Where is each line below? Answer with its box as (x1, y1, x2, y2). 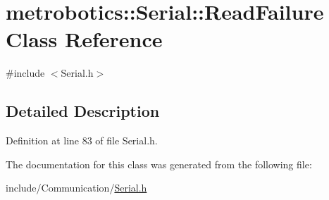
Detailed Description (6, 100, 160, 122)
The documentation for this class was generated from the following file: (6, 156, 312, 171)
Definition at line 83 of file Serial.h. (6, 133, 158, 148)
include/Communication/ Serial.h (6, 180, 147, 195)
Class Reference (6, 25, 163, 54)
